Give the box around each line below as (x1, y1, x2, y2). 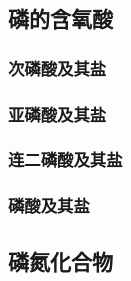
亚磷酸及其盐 (8, 101, 107, 126)
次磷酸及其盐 (8, 55, 107, 80)
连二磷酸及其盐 (8, 147, 123, 172)
